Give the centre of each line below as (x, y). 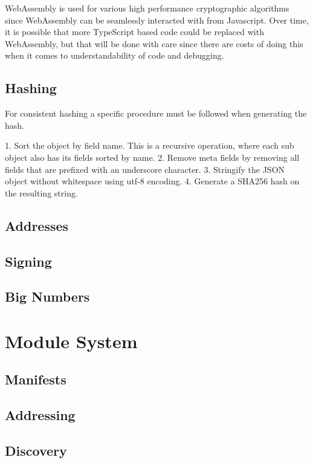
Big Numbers (47, 296)
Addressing (40, 415)
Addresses (37, 225)
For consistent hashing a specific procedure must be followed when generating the (156, 113)
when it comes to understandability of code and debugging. (115, 55)
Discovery (36, 450)
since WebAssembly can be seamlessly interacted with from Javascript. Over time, (157, 20)
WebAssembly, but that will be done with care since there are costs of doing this (154, 43)
